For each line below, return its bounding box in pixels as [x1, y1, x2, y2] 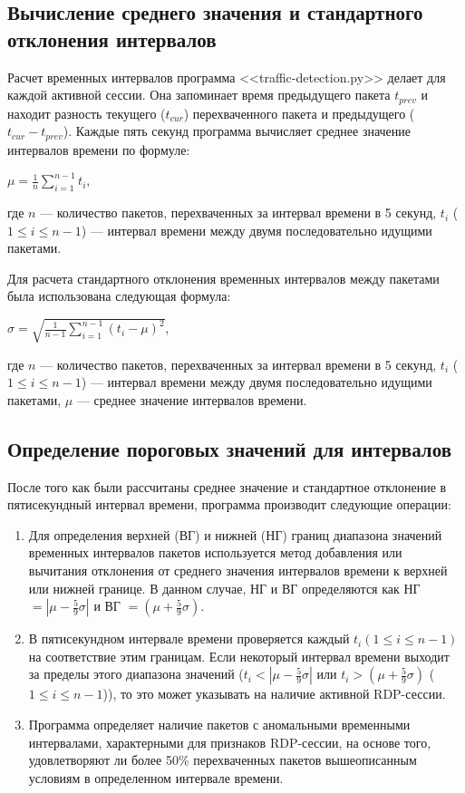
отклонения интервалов [7, 24, 217, 53]
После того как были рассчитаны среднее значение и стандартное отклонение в [7, 477, 447, 496]
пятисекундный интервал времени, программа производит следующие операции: [7, 495, 451, 514]
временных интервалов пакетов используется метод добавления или [28, 543, 402, 562]
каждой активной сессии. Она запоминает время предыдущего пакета [7, 85, 391, 104]
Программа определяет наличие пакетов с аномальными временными [28, 714, 411, 733]
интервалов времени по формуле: [7, 140, 190, 159]
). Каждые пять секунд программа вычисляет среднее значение [63, 121, 412, 140]
